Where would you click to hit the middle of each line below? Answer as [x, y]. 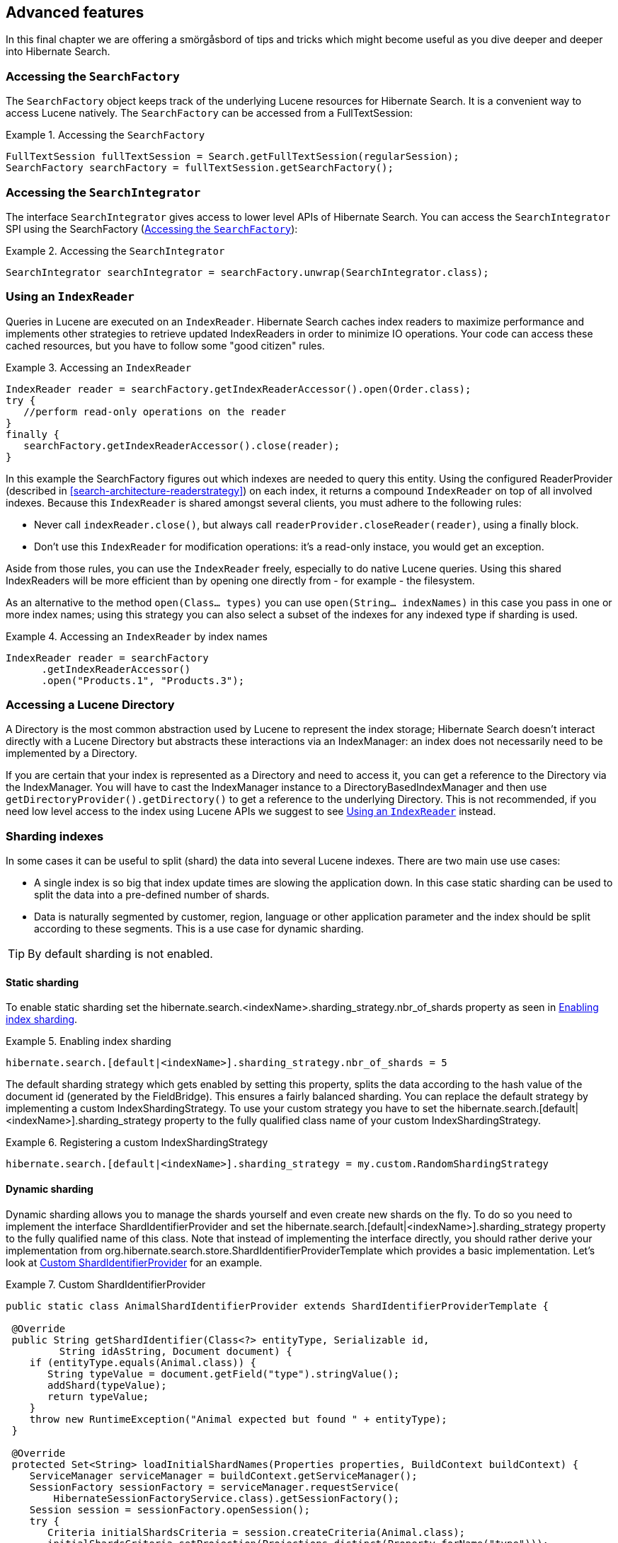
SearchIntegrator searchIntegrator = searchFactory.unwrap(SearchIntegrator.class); [247, 272]
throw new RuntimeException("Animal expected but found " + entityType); [238, 1419]
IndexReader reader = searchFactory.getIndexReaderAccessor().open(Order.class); [239, 389]
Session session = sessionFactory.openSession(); [170, 1509]
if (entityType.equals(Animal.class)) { [143, 1362]
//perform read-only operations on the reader [155, 411]
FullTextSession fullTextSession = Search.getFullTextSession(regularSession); [233, 157]
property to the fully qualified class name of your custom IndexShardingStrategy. [353, 1121]
